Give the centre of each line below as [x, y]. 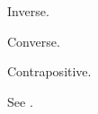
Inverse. [28, 11]
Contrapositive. [49, 71]
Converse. [34, 41]
